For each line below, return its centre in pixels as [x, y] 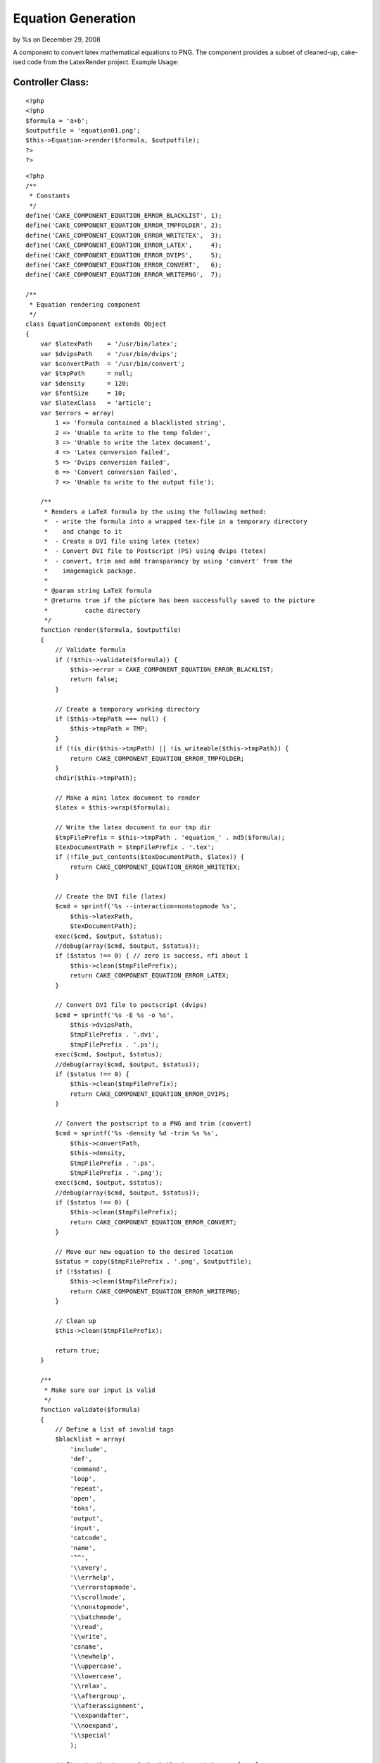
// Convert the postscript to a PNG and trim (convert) [154, 1123]
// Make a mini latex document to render [128, 798]
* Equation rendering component [85, 304]
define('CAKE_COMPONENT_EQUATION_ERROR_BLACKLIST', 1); [124, 216]
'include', [89, 1449]
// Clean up [76, 1321]
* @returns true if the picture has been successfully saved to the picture [179, 600]
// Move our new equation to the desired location [144, 1252]
